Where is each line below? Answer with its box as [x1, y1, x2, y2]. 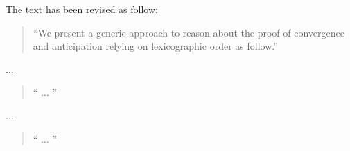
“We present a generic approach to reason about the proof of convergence [33, 25, 344, 39]
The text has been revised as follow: [6, 2, 158, 16]
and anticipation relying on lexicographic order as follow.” [33, 39, 278, 53]
